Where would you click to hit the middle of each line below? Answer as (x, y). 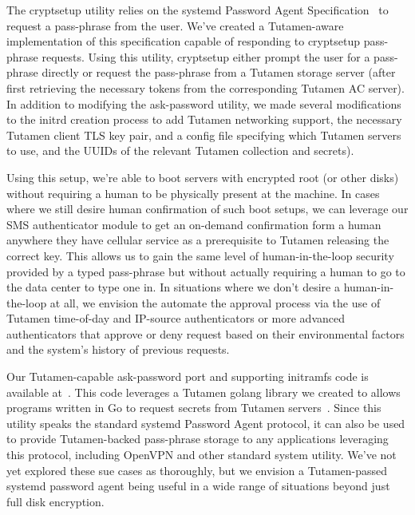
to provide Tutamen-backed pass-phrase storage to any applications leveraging (198, 439)
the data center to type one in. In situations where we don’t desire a (173, 287)
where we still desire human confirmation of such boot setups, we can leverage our (207, 209)
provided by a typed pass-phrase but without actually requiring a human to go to (206, 271)
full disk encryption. (55, 501)
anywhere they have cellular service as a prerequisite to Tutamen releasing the (198, 240)
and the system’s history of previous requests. (118, 349)
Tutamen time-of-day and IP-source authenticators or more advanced (176, 318)
